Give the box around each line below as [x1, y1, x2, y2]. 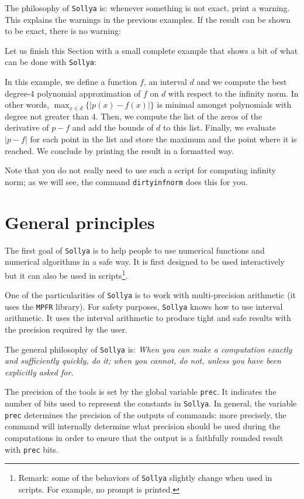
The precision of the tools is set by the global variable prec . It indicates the [5, 385, 277, 398]
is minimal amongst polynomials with [157, 98, 292, 111]
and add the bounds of [72, 121, 154, 134]
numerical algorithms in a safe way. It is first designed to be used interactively [5, 255, 285, 268]
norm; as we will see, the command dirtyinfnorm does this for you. [5, 175, 248, 187]
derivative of [5, 121, 49, 134]
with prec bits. [5, 443, 58, 455]
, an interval [143, 76, 187, 88]
